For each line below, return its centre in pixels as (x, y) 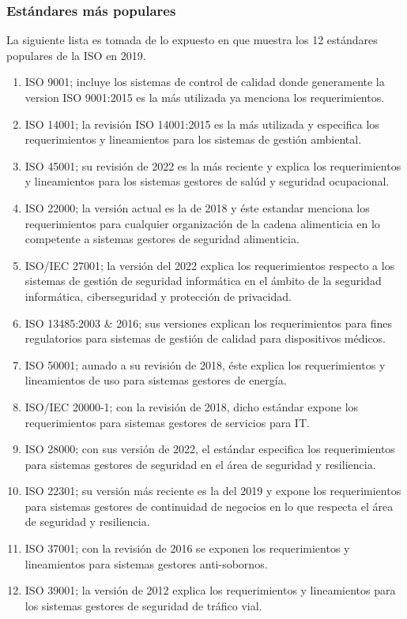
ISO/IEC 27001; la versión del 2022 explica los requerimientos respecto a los (210, 265)
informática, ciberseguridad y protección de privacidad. (158, 296)
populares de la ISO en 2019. (76, 55)
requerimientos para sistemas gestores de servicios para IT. (167, 422)
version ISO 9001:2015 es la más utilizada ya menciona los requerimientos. (205, 97)
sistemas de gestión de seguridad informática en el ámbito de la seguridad (203, 281)
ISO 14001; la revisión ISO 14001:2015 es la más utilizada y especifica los (202, 124)
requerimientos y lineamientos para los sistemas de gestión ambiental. (193, 139)
